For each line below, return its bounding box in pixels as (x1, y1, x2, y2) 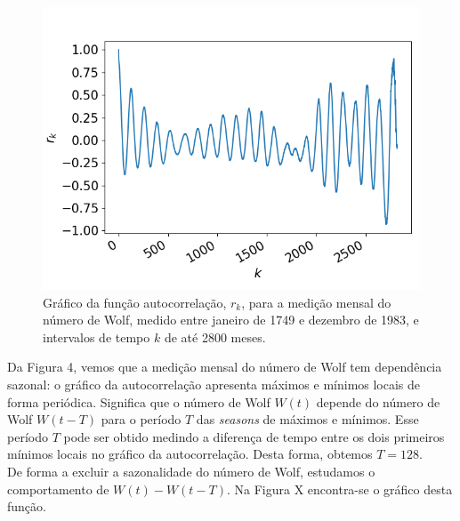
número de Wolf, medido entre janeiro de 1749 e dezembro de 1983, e (43, 310, 419, 329)
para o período (101, 410, 182, 429)
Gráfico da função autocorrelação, (43, 293, 227, 311)
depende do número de (316, 392, 440, 411)
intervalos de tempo (43, 327, 150, 346)
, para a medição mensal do (241, 293, 391, 311)
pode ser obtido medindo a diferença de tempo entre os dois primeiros (63, 427, 445, 445)
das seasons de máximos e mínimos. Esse (196, 410, 419, 429)
